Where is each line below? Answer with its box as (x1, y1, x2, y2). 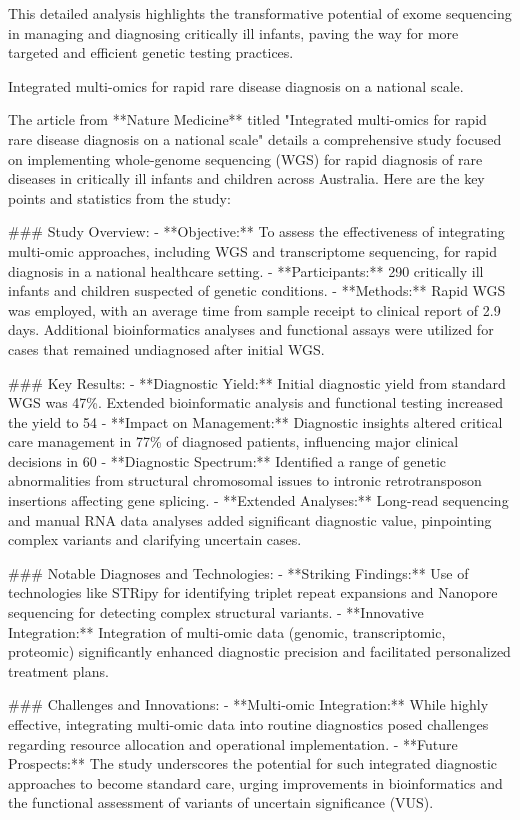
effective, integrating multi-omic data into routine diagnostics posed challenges (8, 714, 489, 734)
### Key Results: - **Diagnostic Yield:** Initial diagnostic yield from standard (8, 372, 506, 393)
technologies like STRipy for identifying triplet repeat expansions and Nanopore (8, 582, 498, 603)
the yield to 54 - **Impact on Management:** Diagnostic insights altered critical (8, 411, 503, 432)
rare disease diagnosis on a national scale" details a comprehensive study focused (8, 128, 502, 149)
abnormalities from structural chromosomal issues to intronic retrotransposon (8, 470, 482, 491)
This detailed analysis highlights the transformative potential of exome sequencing (8, 3, 512, 23)
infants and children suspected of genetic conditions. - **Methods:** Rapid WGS (8, 280, 506, 301)
